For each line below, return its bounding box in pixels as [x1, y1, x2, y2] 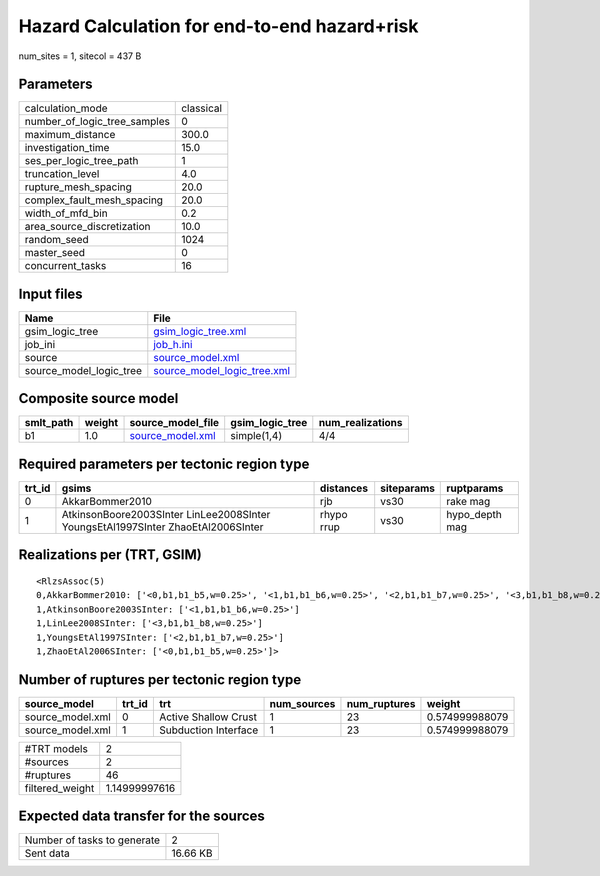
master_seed [24, 246, 85, 260]
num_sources [269, 696, 336, 710]
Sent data [24, 846, 70, 860]
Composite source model [18, 390, 179, 407]
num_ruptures [346, 696, 416, 710]
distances [320, 481, 369, 495]
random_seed [24, 233, 89, 247]
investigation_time [24, 141, 110, 155]
